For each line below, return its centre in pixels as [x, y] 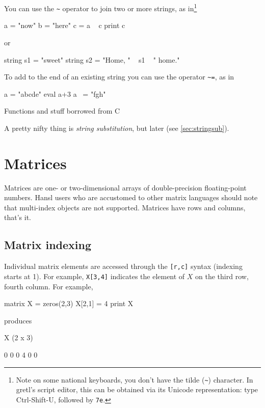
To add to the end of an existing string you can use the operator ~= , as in [119, 77]
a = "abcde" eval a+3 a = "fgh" [55, 93]
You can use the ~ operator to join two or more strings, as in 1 [101, 7]
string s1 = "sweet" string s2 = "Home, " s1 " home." [92, 59]
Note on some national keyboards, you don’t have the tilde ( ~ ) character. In [135, 379]
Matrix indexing [48, 245]
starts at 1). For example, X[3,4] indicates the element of [95, 276]
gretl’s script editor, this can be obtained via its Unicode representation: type [137, 389]
